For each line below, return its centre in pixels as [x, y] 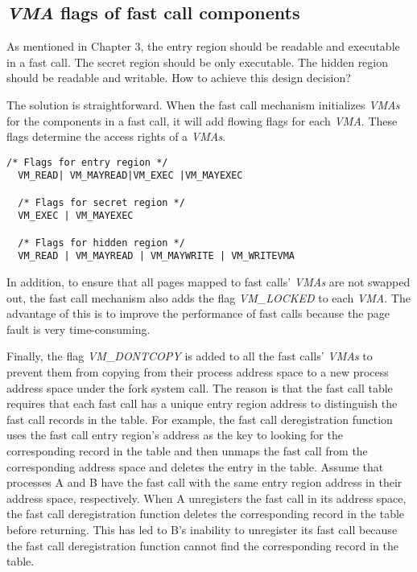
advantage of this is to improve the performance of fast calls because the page [198, 313]
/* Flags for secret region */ [101, 202]
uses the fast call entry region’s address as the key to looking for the [175, 435]
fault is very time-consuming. [78, 329]
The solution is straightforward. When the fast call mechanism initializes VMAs [203, 104]
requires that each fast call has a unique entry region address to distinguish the [202, 403]
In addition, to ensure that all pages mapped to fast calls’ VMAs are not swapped [208, 282]
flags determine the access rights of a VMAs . [116, 136]
